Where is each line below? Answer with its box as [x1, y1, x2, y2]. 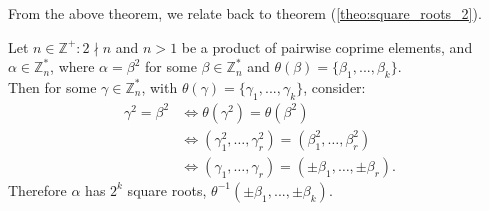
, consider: [303, 76, 366, 97]
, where [50, 56, 95, 77]
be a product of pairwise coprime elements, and [181, 36, 473, 57]
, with [141, 76, 178, 97]
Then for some [8, 76, 97, 97]
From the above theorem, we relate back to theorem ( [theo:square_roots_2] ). [8, 3, 482, 23]
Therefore [8, 179, 67, 200]
